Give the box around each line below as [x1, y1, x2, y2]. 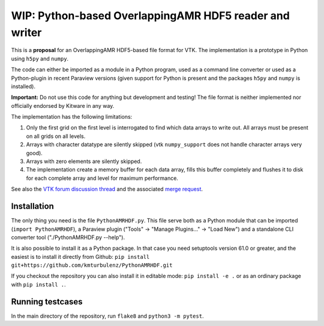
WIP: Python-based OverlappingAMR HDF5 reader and [11, 9, 290, 22]
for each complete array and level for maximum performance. [26, 174, 178, 182]
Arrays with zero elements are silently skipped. [26, 158, 142, 165]
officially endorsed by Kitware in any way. [11, 102, 115, 109]
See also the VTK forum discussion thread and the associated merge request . [11, 186, 203, 193]
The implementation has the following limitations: [11, 113, 133, 120]
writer [11, 26, 42, 39]
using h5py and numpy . [11, 55, 69, 62]
